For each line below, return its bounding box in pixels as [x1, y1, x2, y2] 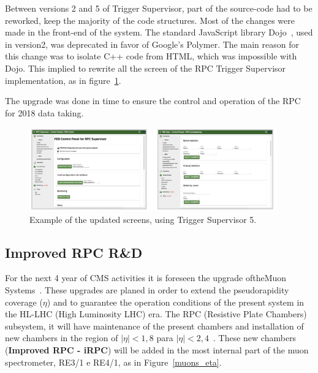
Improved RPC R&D [5, 243, 143, 262]
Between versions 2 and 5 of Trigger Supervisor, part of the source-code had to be [5, 2, 312, 14]
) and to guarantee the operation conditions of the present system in [47, 295, 305, 308]
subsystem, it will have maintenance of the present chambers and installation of [5, 319, 304, 332]
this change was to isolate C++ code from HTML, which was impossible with [5, 50, 297, 62]
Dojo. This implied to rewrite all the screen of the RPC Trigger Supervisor [5, 61, 286, 74]
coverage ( [5, 295, 43, 308]
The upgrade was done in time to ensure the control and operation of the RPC [5, 94, 301, 107]
